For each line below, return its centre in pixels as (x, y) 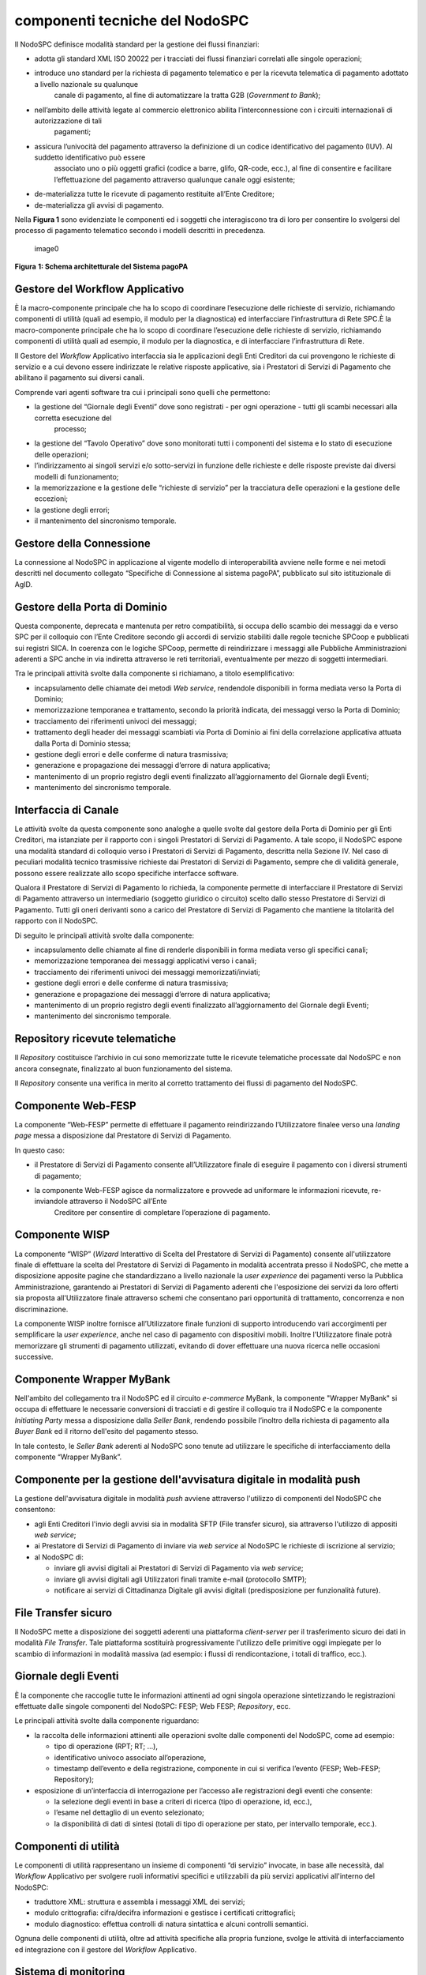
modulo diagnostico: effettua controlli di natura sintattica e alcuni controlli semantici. (172, 1924)
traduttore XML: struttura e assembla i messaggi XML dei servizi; (140, 1902)
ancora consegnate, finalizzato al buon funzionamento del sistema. (123, 1068)
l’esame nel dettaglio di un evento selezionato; (129, 1812)
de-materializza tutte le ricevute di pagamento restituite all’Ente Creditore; (155, 194)
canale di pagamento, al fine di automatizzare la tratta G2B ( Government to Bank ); (187, 96)
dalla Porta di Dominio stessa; (83, 743)
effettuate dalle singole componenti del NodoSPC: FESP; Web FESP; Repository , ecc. (153, 1706)
